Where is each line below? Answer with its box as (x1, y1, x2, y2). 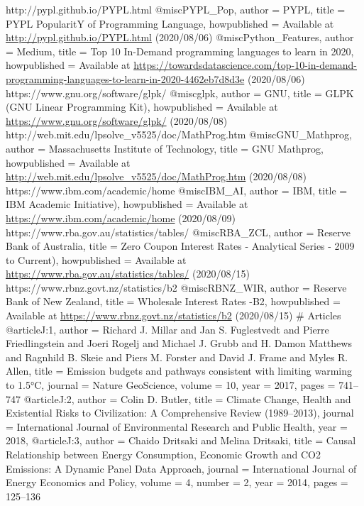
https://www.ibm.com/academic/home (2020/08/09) (6, 210, 236, 225)
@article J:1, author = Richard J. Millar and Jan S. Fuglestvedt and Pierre (6, 321, 329, 336)
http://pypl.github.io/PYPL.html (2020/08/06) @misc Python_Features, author (6, 30, 354, 45)
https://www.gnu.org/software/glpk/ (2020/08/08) (6, 113, 228, 128)
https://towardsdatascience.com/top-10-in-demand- (133, 57, 358, 72)
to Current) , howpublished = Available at (6, 252, 187, 267)
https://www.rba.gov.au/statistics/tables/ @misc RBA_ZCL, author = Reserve (6, 224, 351, 239)
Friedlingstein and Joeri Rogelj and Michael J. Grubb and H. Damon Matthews (6, 336, 352, 351)
